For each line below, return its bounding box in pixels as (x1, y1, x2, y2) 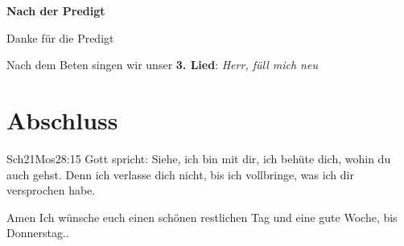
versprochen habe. (6, 182, 96, 199)
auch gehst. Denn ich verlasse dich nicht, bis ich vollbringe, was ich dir (6, 166, 354, 182)
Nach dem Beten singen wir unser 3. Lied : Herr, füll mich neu (6, 56, 318, 73)
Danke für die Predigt (6, 29, 114, 46)
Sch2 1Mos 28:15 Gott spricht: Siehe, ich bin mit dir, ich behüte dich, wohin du (6, 150, 391, 166)
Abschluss (6, 103, 118, 136)
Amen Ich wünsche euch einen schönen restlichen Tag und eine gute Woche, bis (6, 208, 398, 225)
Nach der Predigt (6, 2, 105, 18)
